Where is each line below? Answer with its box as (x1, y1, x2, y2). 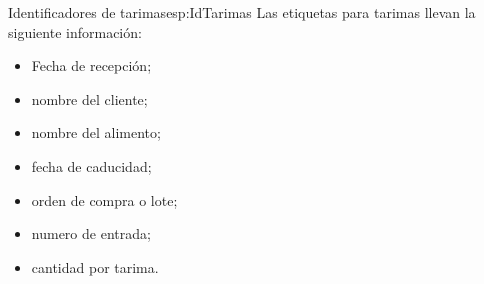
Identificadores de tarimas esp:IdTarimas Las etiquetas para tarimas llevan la (8, 2, 476, 22)
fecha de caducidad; (31, 155, 152, 176)
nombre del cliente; (31, 88, 148, 109)
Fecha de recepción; (31, 55, 152, 76)
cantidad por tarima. (31, 256, 159, 277)
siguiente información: (8, 21, 142, 42)
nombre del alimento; (31, 122, 161, 143)
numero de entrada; (31, 223, 151, 244)
